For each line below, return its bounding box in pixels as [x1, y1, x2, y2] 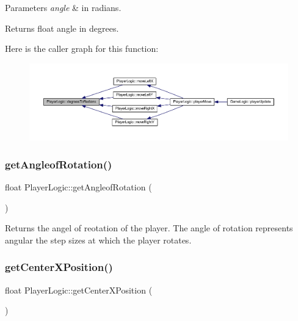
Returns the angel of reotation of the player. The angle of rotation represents [5, 222, 293, 234]
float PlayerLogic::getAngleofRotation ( [5, 181, 152, 193]
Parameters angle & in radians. [5, 1, 122, 13]
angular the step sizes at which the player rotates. [5, 233, 192, 246]
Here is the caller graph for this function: [5, 42, 159, 55]
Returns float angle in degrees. [5, 21, 119, 34]
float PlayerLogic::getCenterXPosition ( [5, 283, 153, 296]
